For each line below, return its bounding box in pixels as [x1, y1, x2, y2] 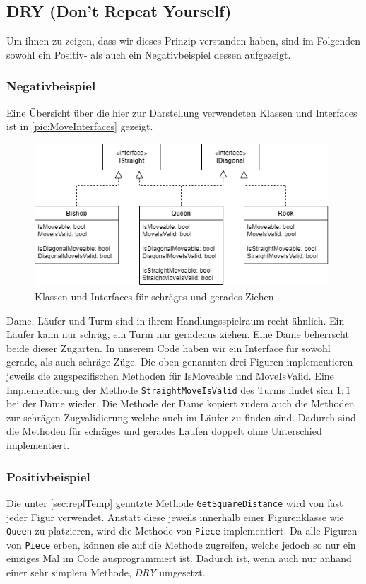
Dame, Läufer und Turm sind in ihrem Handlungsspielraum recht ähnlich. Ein [6, 313, 345, 327]
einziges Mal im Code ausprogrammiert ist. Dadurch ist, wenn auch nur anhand [6, 551, 352, 566]
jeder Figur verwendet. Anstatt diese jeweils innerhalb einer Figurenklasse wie [6, 509, 344, 524]
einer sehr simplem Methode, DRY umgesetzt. [6, 565, 206, 580]
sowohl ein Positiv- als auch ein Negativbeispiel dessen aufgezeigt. [6, 47, 291, 62]
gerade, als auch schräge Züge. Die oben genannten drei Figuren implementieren [6, 354, 353, 369]
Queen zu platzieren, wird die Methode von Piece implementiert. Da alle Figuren [6, 523, 358, 538]
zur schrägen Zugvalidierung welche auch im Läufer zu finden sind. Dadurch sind [6, 409, 356, 424]
